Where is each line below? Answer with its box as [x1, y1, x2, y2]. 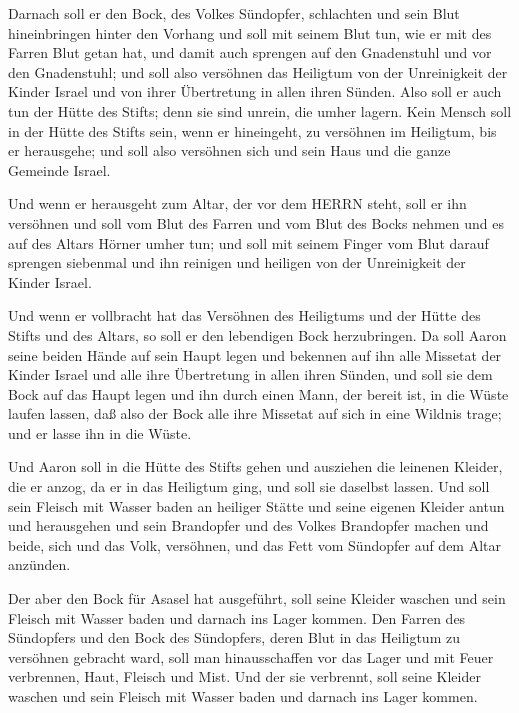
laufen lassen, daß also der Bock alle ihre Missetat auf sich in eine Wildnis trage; [8, 403, 502, 424]
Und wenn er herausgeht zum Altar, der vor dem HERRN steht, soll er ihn [8, 193, 467, 214]
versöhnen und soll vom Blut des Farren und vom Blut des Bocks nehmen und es [8, 212, 505, 233]
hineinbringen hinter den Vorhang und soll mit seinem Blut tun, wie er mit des [8, 22, 492, 43]
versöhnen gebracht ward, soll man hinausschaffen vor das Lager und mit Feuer [8, 646, 494, 667]
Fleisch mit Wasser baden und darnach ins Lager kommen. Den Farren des [8, 607, 466, 628]
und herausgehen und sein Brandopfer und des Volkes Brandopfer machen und [8, 515, 489, 536]
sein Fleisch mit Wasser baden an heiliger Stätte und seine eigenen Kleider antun [8, 495, 505, 516]
